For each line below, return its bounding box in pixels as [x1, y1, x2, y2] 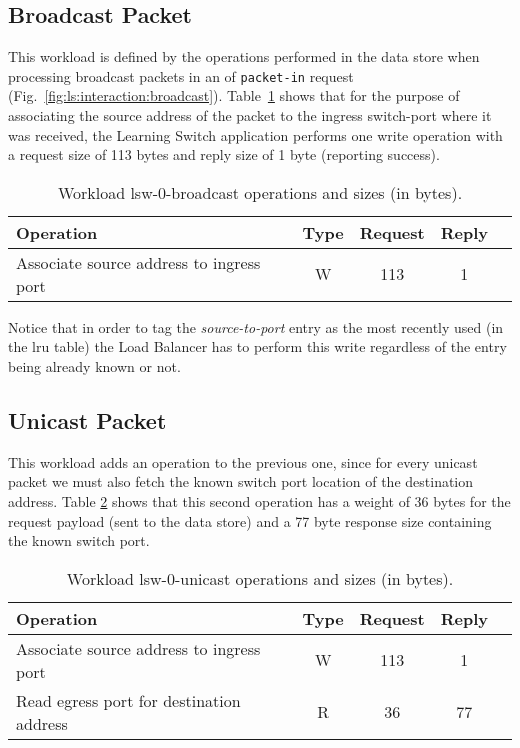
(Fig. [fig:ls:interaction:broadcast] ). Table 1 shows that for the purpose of [8, 85, 460, 106]
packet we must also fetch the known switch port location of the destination [8, 471, 474, 492]
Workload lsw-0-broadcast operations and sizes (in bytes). [57, 180, 463, 204]
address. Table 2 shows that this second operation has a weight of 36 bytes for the [8, 491, 511, 511]
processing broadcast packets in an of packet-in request [8, 65, 354, 86]
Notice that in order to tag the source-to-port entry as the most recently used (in [8, 316, 504, 337]
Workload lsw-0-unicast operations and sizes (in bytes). [66, 566, 454, 590]
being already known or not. [8, 356, 181, 377]
